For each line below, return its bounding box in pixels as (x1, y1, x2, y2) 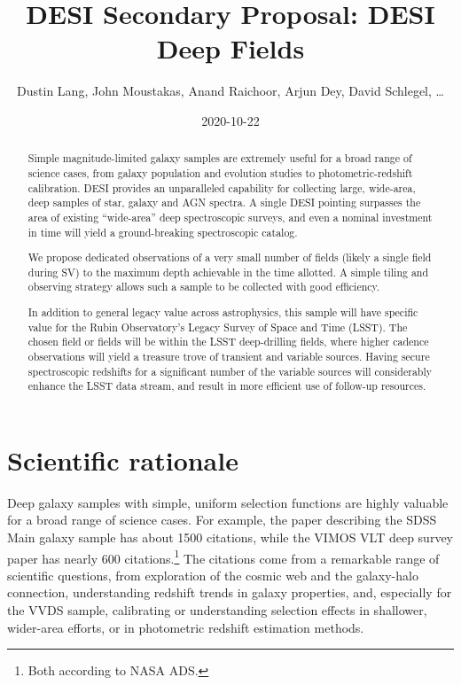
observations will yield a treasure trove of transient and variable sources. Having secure (27, 348, 430, 363)
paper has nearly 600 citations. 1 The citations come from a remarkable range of (7, 546, 440, 567)
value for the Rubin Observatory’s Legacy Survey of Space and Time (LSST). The (27, 319, 408, 334)
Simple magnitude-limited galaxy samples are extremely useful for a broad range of (27, 151, 412, 166)
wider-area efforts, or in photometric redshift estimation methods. (7, 618, 364, 636)
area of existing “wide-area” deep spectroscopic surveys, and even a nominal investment (27, 209, 433, 224)
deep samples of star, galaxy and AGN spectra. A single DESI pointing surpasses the (27, 195, 421, 210)
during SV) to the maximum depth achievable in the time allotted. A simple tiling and (27, 264, 429, 279)
